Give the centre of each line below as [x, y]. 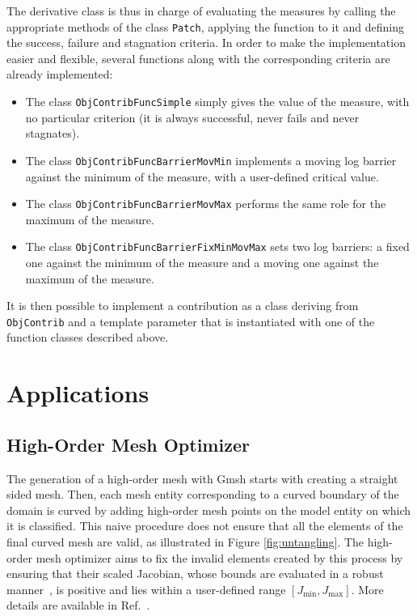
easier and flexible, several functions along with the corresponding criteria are [198, 58]
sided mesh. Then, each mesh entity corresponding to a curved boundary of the [203, 494]
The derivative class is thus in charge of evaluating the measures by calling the [201, 11]
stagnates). [53, 133]
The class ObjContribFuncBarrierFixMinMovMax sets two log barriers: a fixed [217, 246]
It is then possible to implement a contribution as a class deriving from [183, 306]
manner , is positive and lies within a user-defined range [146, 589]
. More [367, 589]
